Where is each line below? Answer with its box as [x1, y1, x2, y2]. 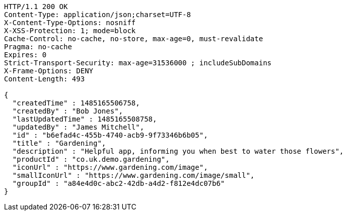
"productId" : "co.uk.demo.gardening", [12, 155, 170, 163]
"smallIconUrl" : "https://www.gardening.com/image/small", [12, 171, 255, 179]
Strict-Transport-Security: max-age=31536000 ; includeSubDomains [4, 59, 272, 67]
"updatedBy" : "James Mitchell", [12, 123, 145, 131]
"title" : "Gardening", [12, 139, 106, 147]
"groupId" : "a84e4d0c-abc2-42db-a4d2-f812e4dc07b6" [12, 179, 225, 187]
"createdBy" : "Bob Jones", [12, 107, 123, 115]
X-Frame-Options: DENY [4, 67, 94, 75]
